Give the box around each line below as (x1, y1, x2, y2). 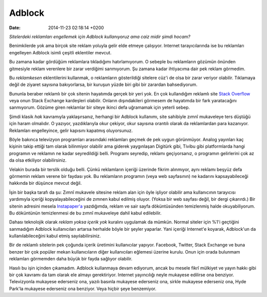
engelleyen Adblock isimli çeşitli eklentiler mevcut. (9, 49, 112, 55)
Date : (9, 25, 21, 31)
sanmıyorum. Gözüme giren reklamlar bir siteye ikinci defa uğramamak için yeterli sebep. (9, 104, 190, 111)
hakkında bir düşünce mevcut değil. (9, 180, 82, 186)
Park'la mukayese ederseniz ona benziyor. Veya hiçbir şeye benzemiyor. (9, 286, 157, 292)
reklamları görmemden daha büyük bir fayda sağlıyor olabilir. (9, 256, 133, 262)
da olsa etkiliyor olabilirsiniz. (9, 157, 67, 163)
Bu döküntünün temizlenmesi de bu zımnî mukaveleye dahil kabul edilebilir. (9, 210, 162, 216)
